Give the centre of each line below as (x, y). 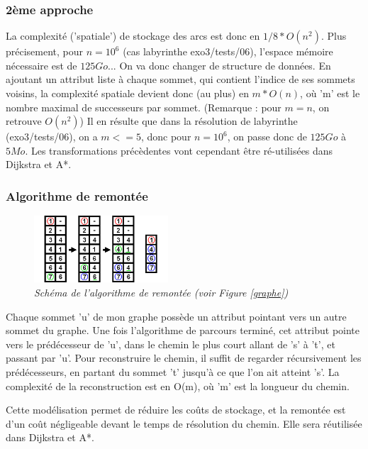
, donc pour (166, 137)
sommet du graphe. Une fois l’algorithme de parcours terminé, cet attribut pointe (183, 330)
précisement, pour (45, 51)
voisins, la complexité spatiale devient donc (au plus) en (127, 93)
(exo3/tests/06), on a (52, 137)
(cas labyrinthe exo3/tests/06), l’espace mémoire (228, 51)
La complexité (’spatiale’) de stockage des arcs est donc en (133, 36)
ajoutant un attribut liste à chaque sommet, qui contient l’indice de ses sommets (180, 79)
